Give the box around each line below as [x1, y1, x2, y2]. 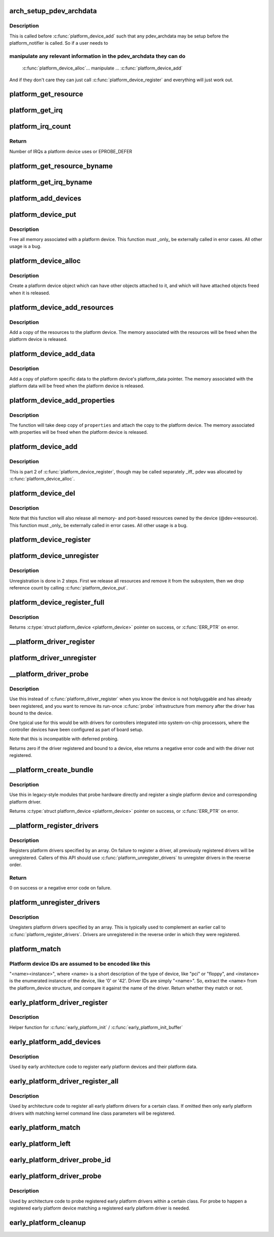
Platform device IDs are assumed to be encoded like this [9, 960, 151, 967]
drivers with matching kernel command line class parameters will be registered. [9, 1110, 176, 1116]
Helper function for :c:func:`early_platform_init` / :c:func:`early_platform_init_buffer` [9, 1024, 183, 1030]
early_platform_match [9, 1123, 81, 1132]
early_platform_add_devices [9, 1038, 101, 1046]
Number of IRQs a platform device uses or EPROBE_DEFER [9, 148, 132, 154]
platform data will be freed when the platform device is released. [9, 383, 145, 389]
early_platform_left [9, 1140, 71, 1148]
